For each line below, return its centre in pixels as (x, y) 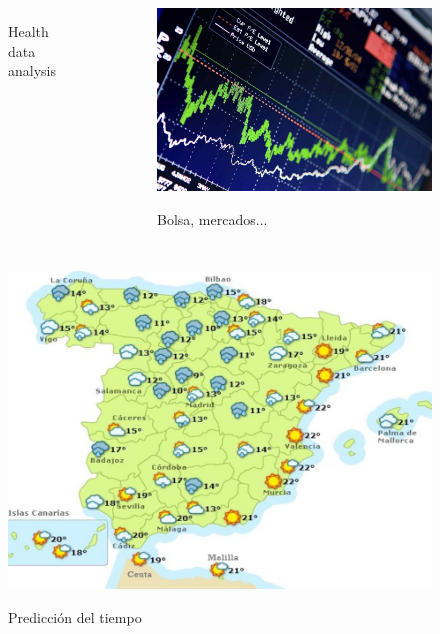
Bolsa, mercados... (212, 218)
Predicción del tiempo (75, 616)
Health (28, 31)
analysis (32, 70)
